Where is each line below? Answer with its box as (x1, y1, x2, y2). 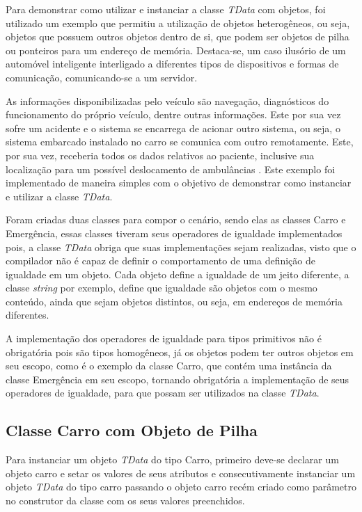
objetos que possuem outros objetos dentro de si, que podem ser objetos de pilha (6, 29, 349, 44)
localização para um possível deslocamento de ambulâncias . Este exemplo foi (6, 161, 336, 176)
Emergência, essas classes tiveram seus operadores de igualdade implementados (6, 225, 343, 240)
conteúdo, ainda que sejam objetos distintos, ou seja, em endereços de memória (6, 294, 343, 308)
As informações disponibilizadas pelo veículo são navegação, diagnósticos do (6, 93, 329, 108)
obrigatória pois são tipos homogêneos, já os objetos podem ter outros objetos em (6, 344, 354, 359)
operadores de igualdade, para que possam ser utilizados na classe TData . (6, 385, 320, 400)
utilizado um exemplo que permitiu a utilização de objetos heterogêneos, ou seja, (6, 15, 350, 30)
